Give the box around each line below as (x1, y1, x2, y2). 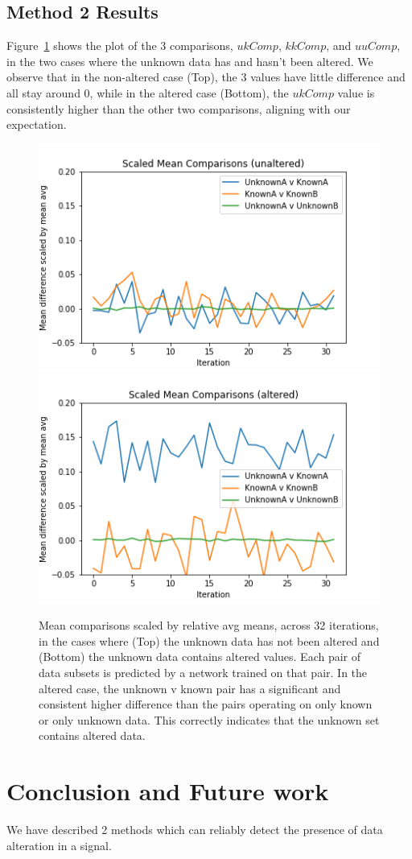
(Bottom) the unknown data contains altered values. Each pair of (39, 648, 361, 665)
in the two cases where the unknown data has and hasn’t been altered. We (6, 52, 373, 69)
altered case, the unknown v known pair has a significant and (39, 679, 341, 696)
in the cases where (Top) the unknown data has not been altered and (39, 632, 380, 649)
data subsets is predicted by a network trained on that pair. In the (39, 664, 368, 681)
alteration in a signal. (6, 836, 112, 853)
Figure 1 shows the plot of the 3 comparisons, (6, 37, 233, 54)
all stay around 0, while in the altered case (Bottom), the (6, 84, 289, 101)
